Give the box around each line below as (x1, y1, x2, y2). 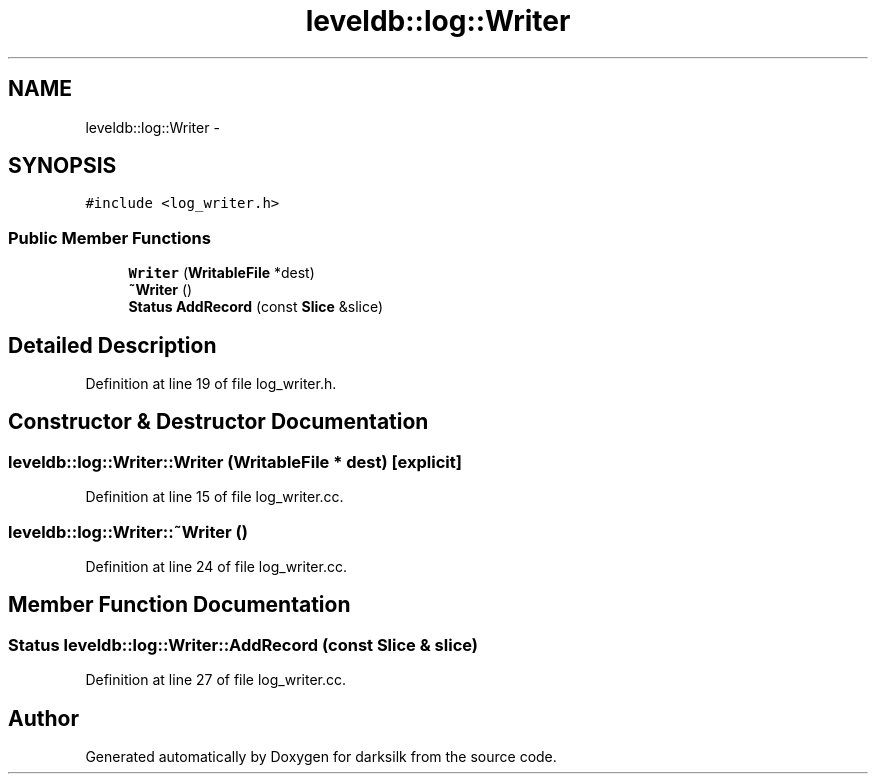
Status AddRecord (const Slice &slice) (128, 298, 384, 316)
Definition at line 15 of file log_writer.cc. (85, 488, 344, 506)
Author (8, 705, 79, 731)
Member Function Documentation (8, 592, 351, 618)
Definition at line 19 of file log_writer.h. (85, 375, 337, 393)
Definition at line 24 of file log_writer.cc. (85, 558, 347, 575)
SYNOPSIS (8, 153, 117, 179)
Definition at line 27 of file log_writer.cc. (85, 671, 347, 689)
